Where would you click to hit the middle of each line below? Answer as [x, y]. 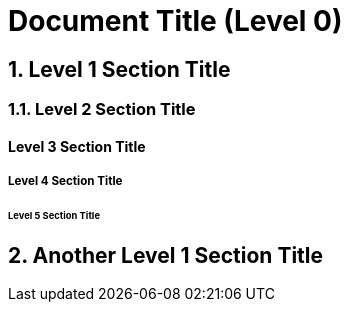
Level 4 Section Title [65, 181]
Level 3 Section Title [77, 146]
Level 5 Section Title [54, 216]
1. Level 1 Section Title [119, 69]
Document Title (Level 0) [175, 21]
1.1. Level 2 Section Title [102, 109]
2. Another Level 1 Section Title [166, 255]
